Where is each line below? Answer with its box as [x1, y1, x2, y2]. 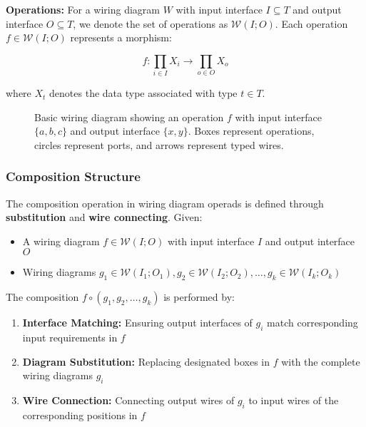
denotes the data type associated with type [49, 86, 238, 101]
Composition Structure [6, 168, 141, 185]
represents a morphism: [70, 30, 172, 45]
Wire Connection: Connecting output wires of [22, 393, 235, 408]
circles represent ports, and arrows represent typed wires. [34, 137, 284, 152]
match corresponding [267, 315, 358, 330]
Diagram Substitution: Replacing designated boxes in [22, 354, 270, 369]
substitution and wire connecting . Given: [6, 210, 203, 225]
